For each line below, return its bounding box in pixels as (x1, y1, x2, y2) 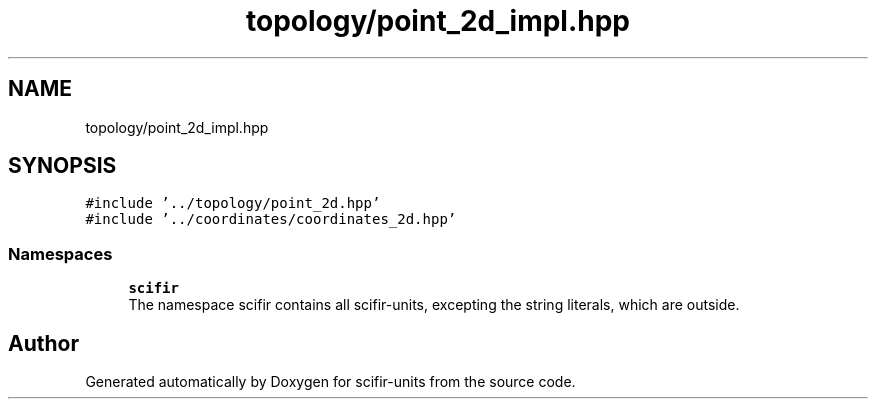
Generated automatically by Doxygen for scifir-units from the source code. (85, 373, 576, 391)
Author (8, 330, 79, 356)
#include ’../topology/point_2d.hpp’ (85, 195, 381, 212)
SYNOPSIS (8, 153, 117, 179)
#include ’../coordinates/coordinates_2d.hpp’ (85, 211, 457, 228)
